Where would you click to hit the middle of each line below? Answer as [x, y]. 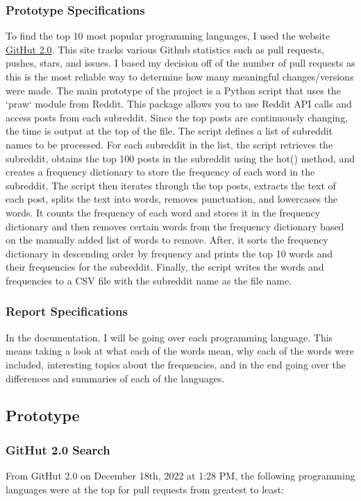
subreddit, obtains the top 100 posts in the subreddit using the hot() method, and [180, 158]
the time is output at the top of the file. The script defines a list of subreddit [169, 131]
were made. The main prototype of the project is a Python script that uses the [173, 90]
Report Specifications [67, 311]
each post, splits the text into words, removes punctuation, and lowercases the [172, 199]
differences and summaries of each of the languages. [115, 378]
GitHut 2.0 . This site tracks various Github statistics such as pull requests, [165, 49]
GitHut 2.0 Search [58, 449]
